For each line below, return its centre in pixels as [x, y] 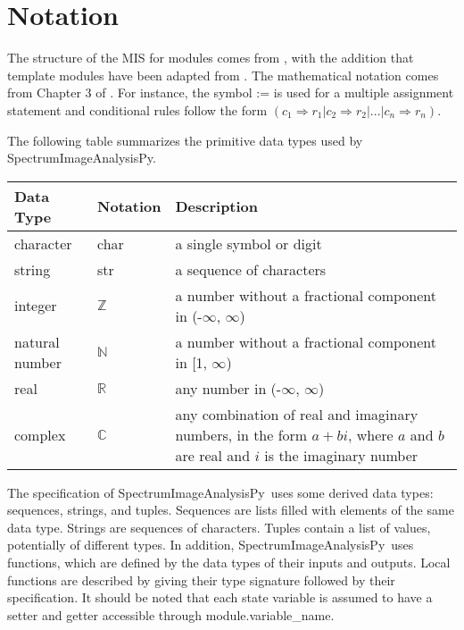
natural [37, 341]
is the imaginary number [341, 455]
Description [217, 206]
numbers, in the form [241, 434]
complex [40, 434]
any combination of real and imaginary [297, 414]
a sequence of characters [251, 269]
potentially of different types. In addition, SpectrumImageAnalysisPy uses [211, 545]
